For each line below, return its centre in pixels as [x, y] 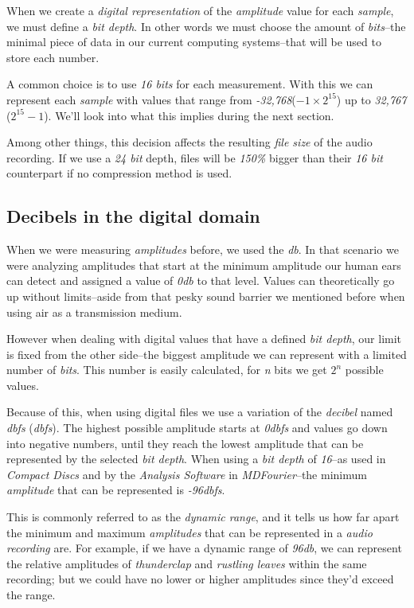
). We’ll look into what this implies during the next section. [189, 115]
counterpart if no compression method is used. [119, 173]
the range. [31, 595]
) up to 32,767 [371, 99]
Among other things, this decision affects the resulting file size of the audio [189, 142]
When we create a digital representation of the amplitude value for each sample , [200, 10]
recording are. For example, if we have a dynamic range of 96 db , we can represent [204, 548]
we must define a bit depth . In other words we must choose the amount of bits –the [206, 26]
